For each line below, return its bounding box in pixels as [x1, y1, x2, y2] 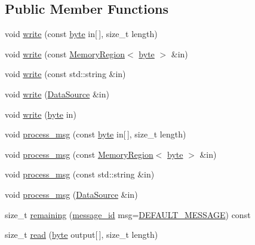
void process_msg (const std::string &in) [5, 168, 155, 180]
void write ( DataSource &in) [5, 87, 109, 100]
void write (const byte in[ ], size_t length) [5, 27, 158, 40]
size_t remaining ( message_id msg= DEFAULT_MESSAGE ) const [5, 208, 251, 220]
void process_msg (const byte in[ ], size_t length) [5, 128, 186, 140]
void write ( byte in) [5, 108, 76, 120]
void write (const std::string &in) [5, 68, 126, 80]
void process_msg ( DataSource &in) [5, 188, 138, 200]
